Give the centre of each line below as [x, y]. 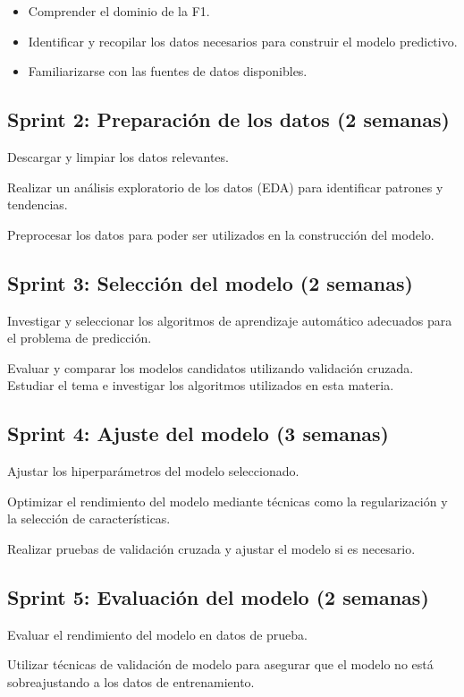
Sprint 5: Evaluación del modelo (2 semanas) [218, 596]
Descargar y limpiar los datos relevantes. [118, 156]
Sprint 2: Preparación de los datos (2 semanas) [228, 119]
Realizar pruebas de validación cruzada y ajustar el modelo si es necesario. [211, 548]
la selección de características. [89, 518]
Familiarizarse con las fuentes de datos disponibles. [168, 71]
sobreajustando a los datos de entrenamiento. [131, 681]
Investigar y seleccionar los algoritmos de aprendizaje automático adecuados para [230, 320]
